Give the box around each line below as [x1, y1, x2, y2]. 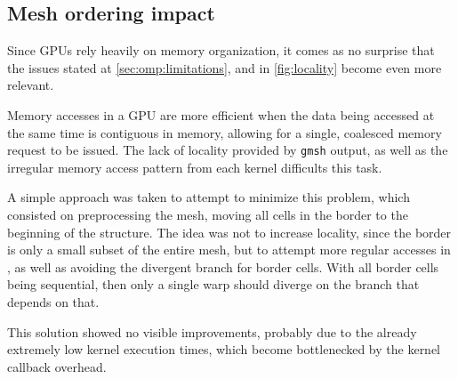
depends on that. [7, 292, 100, 310]
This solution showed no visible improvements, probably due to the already [7, 322, 417, 341]
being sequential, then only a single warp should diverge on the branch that [7, 275, 420, 294]
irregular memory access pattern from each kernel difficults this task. [7, 157, 382, 176]
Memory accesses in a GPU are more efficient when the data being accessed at [7, 105, 435, 124]
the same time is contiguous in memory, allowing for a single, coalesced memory [7, 123, 442, 141]
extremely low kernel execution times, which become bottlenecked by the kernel [7, 340, 441, 359]
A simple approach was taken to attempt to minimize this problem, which [7, 188, 410, 206]
